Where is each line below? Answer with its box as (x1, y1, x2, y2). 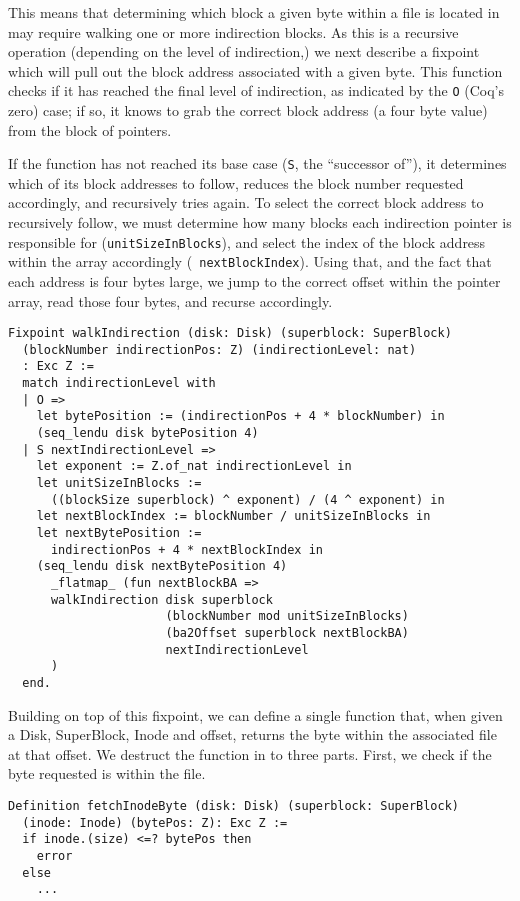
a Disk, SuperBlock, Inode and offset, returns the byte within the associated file (8, 724, 497, 745)
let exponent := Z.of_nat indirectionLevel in (36, 459, 352, 474)
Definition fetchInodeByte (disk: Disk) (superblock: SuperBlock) (8, 798, 460, 813)
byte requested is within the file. (8, 763, 206, 784)
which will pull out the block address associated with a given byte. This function (8, 60, 503, 81)
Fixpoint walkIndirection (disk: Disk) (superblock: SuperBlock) (8, 326, 452, 341)
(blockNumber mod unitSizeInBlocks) (165, 609, 409, 624)
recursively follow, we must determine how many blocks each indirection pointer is (8, 212, 512, 233)
